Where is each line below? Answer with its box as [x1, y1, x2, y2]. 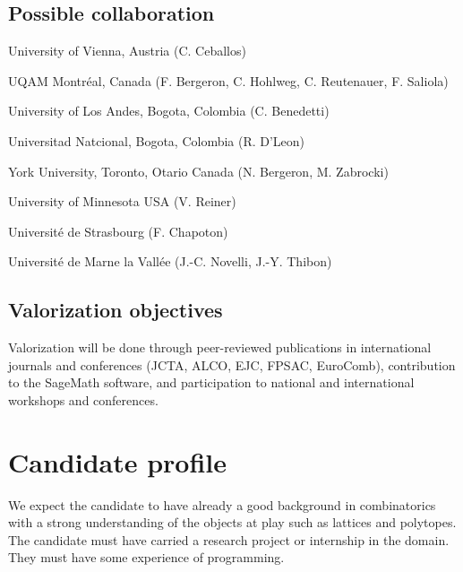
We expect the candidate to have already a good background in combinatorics [8, 495, 436, 514]
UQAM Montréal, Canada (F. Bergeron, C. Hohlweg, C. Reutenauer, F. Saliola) [8, 71, 449, 90]
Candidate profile [8, 443, 227, 480]
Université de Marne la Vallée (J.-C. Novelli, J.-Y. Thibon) [8, 252, 332, 271]
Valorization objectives [8, 296, 223, 324]
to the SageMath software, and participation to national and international [8, 373, 415, 392]
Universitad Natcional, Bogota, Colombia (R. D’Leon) [8, 131, 305, 150]
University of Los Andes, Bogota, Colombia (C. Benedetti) [8, 101, 330, 120]
